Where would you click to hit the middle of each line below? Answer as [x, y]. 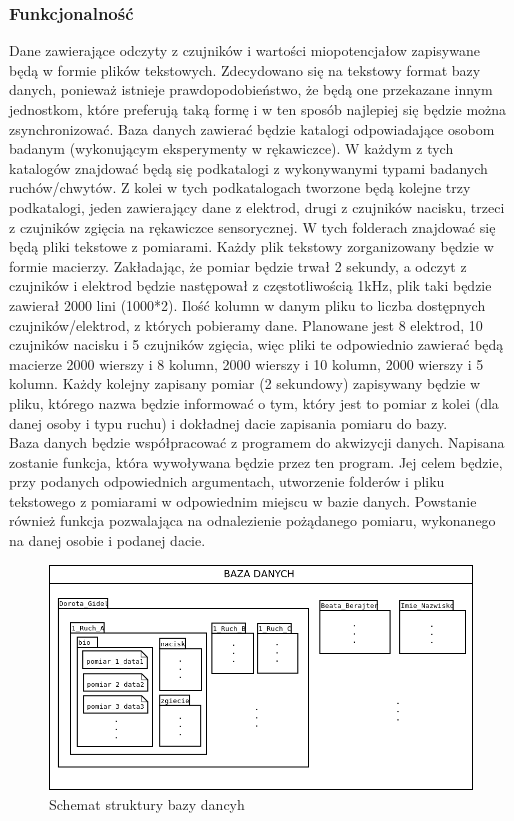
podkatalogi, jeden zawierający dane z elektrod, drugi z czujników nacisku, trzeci [257, 206]
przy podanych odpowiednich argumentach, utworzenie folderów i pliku [227, 481]
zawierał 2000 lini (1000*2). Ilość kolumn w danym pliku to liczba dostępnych [247, 304]
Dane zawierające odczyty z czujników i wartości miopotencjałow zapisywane [244, 50]
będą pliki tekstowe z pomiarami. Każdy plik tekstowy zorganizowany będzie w [251, 246]
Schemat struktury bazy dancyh [147, 803]
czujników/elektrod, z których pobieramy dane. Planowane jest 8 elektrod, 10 [246, 324]
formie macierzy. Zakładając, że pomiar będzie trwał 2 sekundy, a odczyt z [238, 265]
